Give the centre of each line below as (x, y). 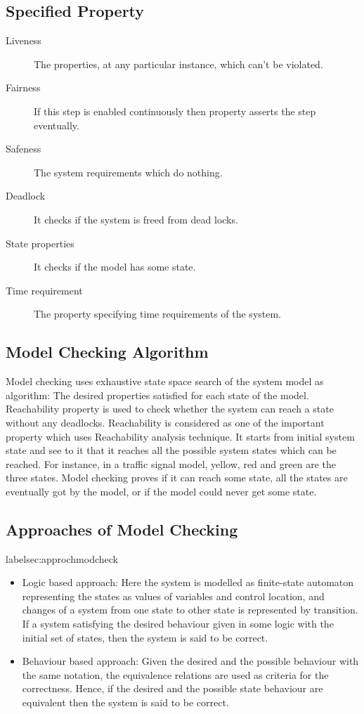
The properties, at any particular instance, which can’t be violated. (178, 64)
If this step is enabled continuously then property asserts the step (175, 111)
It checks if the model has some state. (115, 267)
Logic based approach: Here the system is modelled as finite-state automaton (188, 582)
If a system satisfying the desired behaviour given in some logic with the (178, 624)
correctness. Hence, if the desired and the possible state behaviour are (173, 688)
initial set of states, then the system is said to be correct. (145, 637)
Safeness (24, 149)
